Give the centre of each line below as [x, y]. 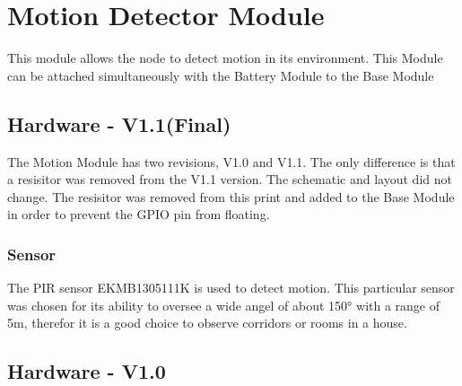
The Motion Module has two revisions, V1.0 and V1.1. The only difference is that [231, 161]
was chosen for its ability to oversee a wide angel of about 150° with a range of [224, 305]
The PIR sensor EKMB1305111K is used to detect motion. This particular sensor [231, 288]
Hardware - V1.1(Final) [119, 123]
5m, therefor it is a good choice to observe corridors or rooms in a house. [207, 323]
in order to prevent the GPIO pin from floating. [139, 214]
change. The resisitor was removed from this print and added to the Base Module [231, 196]
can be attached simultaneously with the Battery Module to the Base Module [221, 75]
